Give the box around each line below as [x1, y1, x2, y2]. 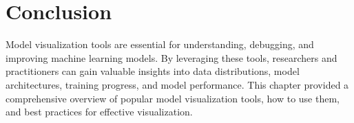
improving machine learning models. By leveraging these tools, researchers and [6, 50, 337, 65]
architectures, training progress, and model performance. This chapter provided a [6, 77, 349, 91]
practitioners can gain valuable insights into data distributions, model [6, 64, 300, 78]
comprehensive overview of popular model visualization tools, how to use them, [6, 91, 340, 105]
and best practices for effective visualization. [6, 104, 193, 119]
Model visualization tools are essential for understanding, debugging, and [6, 37, 314, 52]
